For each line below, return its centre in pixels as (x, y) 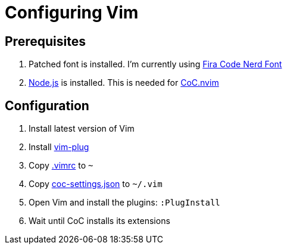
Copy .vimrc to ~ (61, 166)
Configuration (47, 105)
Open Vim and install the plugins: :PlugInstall (124, 203)
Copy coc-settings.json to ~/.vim (96, 184)
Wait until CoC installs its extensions (99, 221)
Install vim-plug (59, 147)
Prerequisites (45, 41)
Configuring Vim (72, 13)
